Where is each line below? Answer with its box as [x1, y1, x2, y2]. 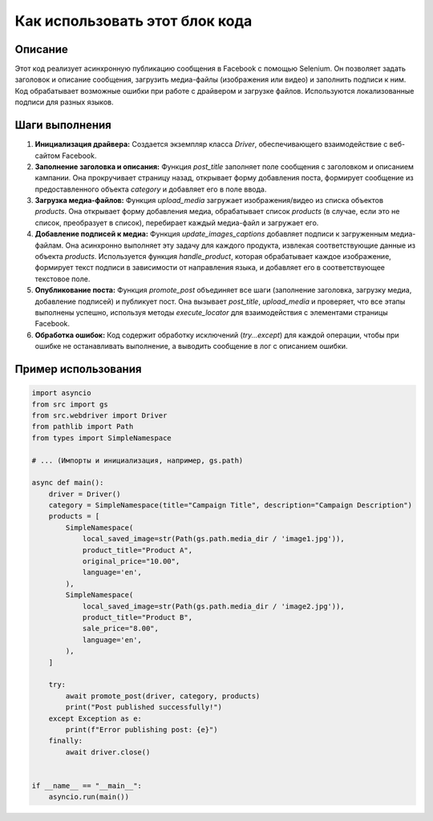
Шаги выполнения [14, 119, 111, 132]
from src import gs [31, 399, 108, 409]
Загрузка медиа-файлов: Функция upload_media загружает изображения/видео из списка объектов [34, 196, 384, 205]
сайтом [34, 151, 60, 160]
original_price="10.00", [82, 557, 180, 566]
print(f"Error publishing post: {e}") [65, 725, 218, 734]
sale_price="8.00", [82, 624, 160, 633]
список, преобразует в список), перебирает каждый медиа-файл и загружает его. [34, 217, 319, 228]
